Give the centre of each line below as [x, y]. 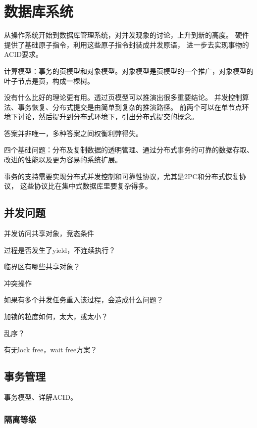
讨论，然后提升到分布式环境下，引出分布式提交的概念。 [108, 117]
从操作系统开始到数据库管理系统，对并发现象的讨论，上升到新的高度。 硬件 [127, 35]
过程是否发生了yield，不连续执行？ [60, 250]
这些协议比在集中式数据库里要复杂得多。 [86, 186]
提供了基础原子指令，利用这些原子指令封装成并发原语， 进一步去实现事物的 [127, 44]
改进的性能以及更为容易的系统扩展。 [63, 160]
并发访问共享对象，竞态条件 [49, 233]
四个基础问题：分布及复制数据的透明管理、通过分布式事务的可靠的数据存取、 [129, 150]
